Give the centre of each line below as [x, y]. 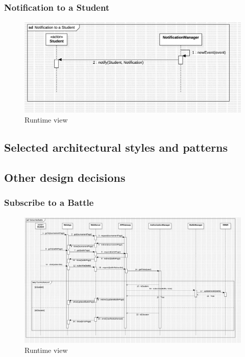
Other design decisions [65, 177]
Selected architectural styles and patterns [116, 147]
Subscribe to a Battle [49, 203]
